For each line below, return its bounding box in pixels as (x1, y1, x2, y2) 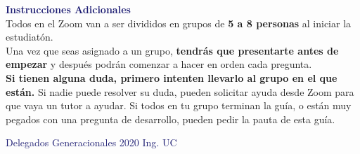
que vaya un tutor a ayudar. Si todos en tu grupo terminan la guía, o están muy (6, 98, 352, 113)
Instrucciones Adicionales (6, 2, 131, 16)
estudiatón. (6, 29, 53, 44)
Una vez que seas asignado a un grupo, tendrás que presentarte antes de (6, 43, 339, 57)
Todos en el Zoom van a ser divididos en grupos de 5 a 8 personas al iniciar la (6, 15, 352, 30)
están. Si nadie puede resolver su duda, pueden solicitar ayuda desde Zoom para (6, 84, 354, 99)
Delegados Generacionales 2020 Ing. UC (6, 135, 177, 150)
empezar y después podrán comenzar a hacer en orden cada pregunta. (6, 57, 312, 71)
